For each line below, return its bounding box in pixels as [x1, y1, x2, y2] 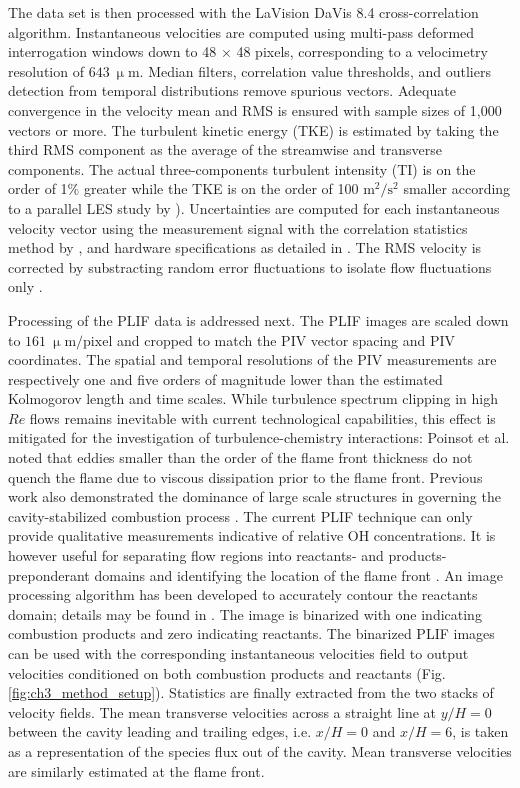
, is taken [452, 721, 509, 742]
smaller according [403, 178, 511, 199]
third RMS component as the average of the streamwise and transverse [8, 139, 442, 160]
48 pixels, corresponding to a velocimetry [236, 41, 488, 62]
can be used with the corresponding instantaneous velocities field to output [8, 643, 469, 663]
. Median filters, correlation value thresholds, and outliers [139, 60, 491, 81]
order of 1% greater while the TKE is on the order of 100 [8, 178, 359, 199]
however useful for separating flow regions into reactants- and [8, 545, 384, 566]
